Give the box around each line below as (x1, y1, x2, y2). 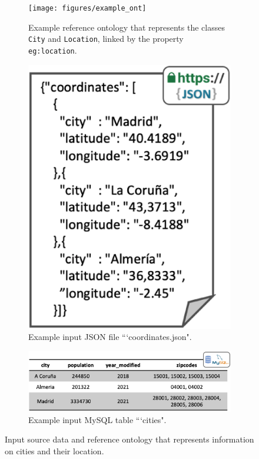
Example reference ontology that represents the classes (28, 21, 225, 33)
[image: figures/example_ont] (28, 4, 147, 12)
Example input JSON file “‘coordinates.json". (28, 331, 192, 343)
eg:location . (28, 44, 77, 56)
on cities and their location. (5, 444, 104, 457)
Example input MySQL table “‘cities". (28, 413, 167, 425)
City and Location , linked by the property (28, 32, 184, 45)
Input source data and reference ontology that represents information (5, 433, 254, 445)
